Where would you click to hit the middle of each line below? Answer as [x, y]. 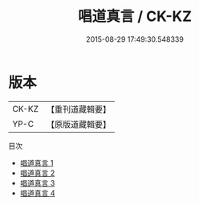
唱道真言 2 [37, 173]
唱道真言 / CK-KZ [135, 16]
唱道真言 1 [37, 162]
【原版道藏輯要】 [78, 124]
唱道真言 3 [37, 182]
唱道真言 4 [37, 193]
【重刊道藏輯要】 [78, 109]
